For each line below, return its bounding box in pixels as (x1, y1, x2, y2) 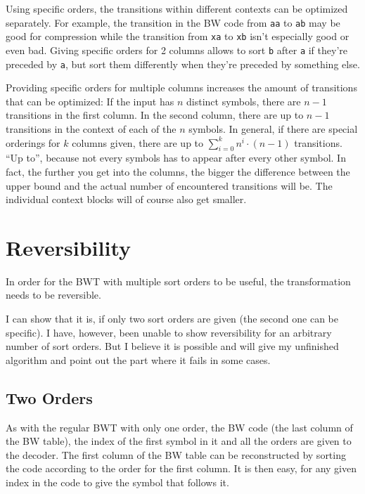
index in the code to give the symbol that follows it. (6, 475, 229, 490)
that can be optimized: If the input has (6, 93, 174, 108)
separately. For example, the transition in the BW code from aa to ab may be (6, 15, 340, 30)
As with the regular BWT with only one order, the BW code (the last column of (6, 420, 353, 434)
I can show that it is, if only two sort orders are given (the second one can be (6, 311, 338, 326)
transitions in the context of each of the (6, 122, 177, 136)
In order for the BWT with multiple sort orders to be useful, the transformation (6, 273, 351, 288)
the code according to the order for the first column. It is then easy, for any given (6, 461, 357, 476)
